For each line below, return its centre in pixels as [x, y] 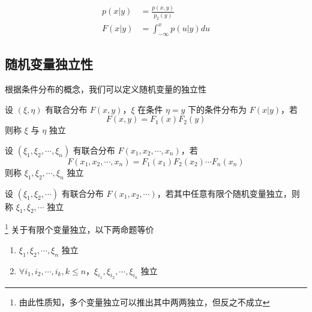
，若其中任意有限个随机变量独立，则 [228, 193]
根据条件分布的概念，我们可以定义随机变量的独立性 [106, 89]
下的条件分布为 [217, 109]
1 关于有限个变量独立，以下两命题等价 [79, 229]
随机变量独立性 [49, 64]
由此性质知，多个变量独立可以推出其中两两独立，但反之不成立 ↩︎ [144, 301]
